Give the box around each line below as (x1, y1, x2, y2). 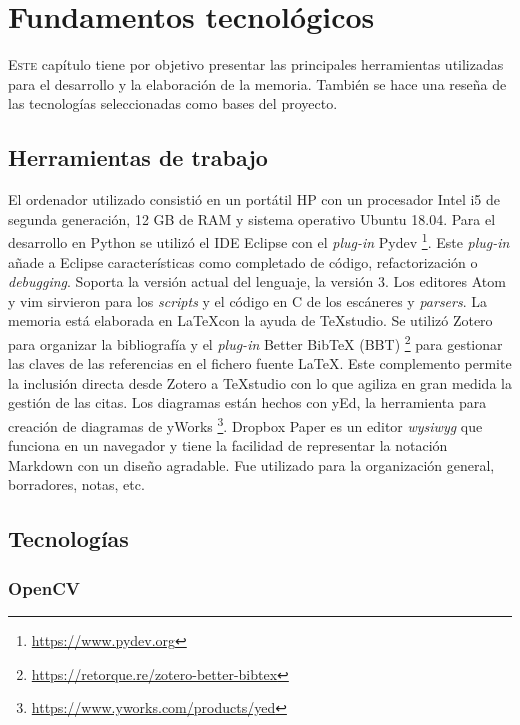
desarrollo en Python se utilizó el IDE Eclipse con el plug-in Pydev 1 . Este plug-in (8, 229, 510, 252)
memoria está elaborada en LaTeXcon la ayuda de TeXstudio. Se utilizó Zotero (8, 310, 493, 331)
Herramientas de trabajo (8, 142, 268, 173)
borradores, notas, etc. (8, 474, 145, 495)
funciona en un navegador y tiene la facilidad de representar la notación (8, 435, 448, 456)
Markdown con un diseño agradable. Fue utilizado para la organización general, (8, 454, 495, 475)
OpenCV (8, 575, 80, 600)
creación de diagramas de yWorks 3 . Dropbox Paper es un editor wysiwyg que (8, 412, 483, 436)
